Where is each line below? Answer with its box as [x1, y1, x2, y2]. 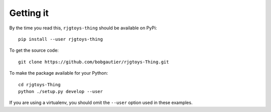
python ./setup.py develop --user [18, 89, 103, 94]
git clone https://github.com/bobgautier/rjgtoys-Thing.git [18, 59, 169, 65]
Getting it [9, 7, 49, 18]
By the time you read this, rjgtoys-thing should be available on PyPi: [9, 25, 158, 31]
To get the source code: [9, 47, 59, 53]
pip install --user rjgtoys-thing [18, 36, 103, 42]
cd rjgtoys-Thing [18, 82, 61, 87]
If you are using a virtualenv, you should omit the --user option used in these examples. [9, 100, 193, 106]
